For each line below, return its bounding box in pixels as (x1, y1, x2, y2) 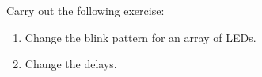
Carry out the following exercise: (6, 2, 165, 18)
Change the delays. (25, 56, 117, 72)
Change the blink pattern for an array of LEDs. (25, 29, 256, 45)
